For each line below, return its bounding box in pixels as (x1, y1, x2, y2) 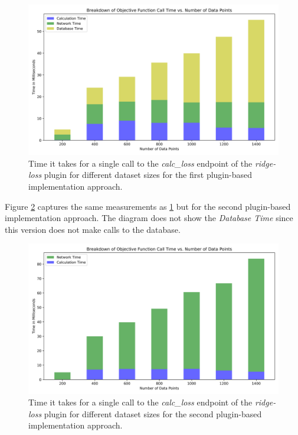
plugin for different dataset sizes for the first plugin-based (44, 168, 252, 181)
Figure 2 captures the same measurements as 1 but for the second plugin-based (5, 200, 291, 212)
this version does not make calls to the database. (5, 223, 181, 235)
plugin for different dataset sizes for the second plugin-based (44, 407, 262, 420)
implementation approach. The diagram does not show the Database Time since (5, 212, 293, 224)
